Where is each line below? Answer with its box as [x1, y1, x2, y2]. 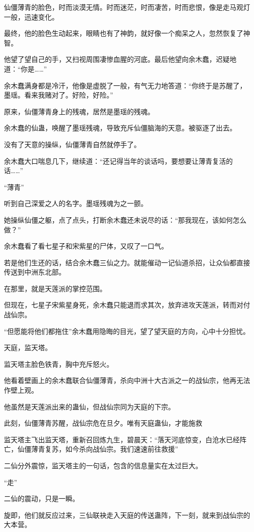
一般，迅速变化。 [4, 11, 59, 22]
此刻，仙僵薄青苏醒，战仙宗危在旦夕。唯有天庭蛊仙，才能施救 [4, 418, 202, 428]
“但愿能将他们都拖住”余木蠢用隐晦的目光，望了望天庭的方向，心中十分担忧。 [4, 326, 250, 336]
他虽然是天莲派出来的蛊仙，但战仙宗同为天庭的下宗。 [4, 401, 175, 411]
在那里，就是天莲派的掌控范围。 [4, 283, 106, 293]
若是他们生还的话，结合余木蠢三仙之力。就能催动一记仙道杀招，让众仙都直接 [4, 257, 250, 267]
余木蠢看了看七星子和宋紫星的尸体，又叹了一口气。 [4, 241, 168, 251]
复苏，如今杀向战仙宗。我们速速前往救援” [44, 444, 178, 454]
